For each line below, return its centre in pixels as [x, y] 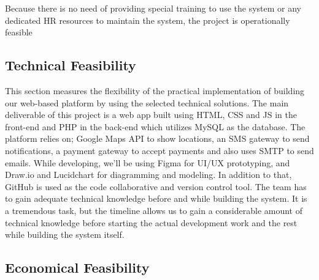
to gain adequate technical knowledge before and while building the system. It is [156, 198]
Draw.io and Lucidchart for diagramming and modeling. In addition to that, [148, 175]
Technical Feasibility [71, 65]
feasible [19, 32]
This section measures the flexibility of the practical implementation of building [155, 90]
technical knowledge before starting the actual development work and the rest [151, 222]
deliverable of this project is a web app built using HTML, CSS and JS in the [151, 115]
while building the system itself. [65, 234]
